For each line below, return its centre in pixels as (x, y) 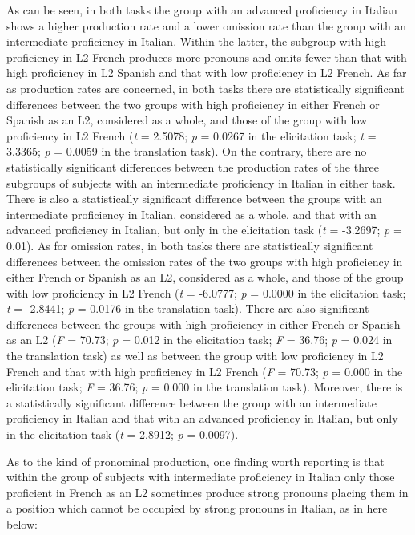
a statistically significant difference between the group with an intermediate (191, 402)
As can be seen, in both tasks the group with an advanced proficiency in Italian (202, 10)
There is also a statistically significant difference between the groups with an (194, 199)
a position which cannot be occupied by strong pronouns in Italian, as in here (197, 508)
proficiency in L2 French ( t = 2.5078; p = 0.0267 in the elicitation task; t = (191, 135)
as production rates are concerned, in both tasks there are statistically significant (205, 88)
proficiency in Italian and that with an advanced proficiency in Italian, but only (202, 418)
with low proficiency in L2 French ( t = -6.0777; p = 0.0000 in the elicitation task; (206, 292)
